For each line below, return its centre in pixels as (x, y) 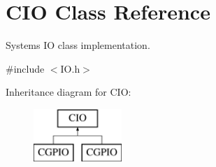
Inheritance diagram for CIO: (69, 92)
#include (25, 68)
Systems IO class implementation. (78, 45)
